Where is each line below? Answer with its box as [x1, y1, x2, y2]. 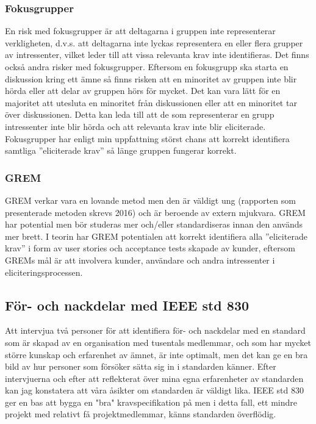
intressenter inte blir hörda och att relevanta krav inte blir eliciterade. [5, 120, 266, 132]
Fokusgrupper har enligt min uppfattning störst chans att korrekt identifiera [5, 132, 290, 145]
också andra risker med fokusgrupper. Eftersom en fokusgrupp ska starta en [5, 60, 289, 73]
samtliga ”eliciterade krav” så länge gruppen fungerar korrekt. [5, 144, 237, 157]
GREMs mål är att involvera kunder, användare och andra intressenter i [5, 253, 275, 266]
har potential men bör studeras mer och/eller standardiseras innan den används [5, 218, 303, 231]
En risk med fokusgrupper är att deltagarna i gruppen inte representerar [5, 24, 276, 37]
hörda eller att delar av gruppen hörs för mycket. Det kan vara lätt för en [5, 84, 281, 97]
